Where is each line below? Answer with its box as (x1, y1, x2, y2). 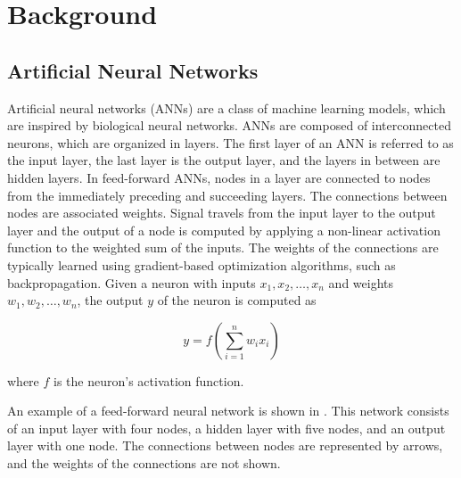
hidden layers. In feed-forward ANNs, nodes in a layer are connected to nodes (7, 168, 431, 186)
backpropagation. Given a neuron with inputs (7, 273, 256, 292)
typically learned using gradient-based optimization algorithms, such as (7, 255, 396, 274)
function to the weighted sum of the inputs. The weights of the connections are (7, 238, 439, 257)
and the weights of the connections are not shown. (7, 454, 281, 473)
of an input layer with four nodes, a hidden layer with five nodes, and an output (7, 418, 446, 437)
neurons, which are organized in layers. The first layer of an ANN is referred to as (7, 133, 454, 152)
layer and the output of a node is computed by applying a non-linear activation (7, 220, 440, 239)
